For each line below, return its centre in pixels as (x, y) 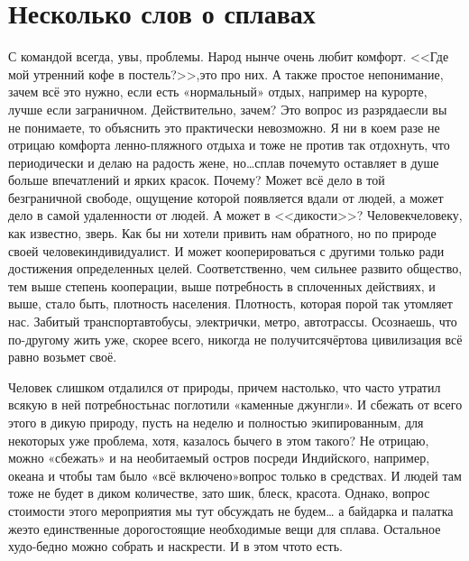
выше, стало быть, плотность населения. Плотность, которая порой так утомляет (230, 303)
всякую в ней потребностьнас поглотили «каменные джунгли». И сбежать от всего (235, 405)
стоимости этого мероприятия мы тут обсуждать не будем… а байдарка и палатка (231, 510)
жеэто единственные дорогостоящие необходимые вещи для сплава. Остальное (225, 528)
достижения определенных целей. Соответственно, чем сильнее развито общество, (235, 268)
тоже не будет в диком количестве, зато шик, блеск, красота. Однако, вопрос (219, 493)
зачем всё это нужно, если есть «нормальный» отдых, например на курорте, (218, 92)
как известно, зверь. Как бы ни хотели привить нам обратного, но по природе (222, 233)
